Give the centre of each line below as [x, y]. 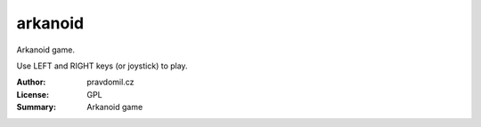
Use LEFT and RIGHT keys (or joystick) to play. [102, 66]
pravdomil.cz [110, 82]
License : [33, 94]
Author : [31, 82]
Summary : [37, 107]
